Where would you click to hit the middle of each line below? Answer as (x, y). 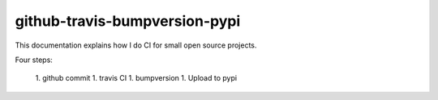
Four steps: (34, 60)
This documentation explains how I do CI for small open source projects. (136, 45)
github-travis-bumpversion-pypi (128, 21)
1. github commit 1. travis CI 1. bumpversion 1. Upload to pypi (136, 78)
